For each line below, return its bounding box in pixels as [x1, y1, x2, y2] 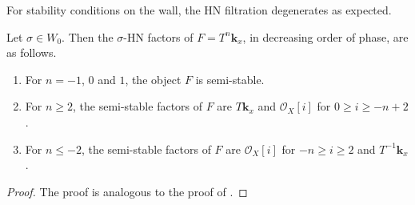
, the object [125, 70, 182, 87]
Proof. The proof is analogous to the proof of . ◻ [6, 183, 248, 199]
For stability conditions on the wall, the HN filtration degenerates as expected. [6, 2, 392, 18]
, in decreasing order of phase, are [242, 28, 409, 45]
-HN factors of [123, 28, 194, 45]
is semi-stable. [195, 70, 265, 87]
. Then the [62, 28, 114, 45]
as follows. [6, 44, 57, 61]
